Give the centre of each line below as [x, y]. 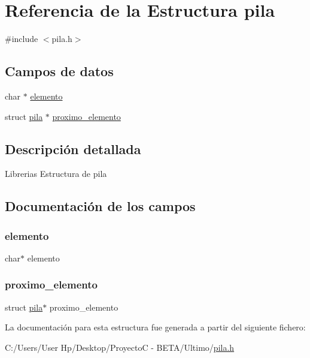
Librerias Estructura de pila [56, 174]
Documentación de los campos [100, 206]
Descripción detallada [73, 148]
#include [22, 39]
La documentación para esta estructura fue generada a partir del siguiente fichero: [155, 327]
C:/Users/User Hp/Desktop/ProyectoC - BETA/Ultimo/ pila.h [120, 347]
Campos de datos [59, 71]
